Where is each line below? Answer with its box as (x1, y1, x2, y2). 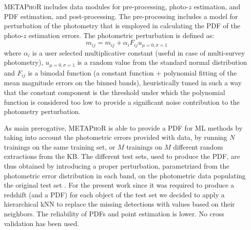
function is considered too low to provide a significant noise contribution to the (4, 96, 240, 107)
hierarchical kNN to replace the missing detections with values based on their (4, 199, 235, 209)
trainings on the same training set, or (4, 141, 116, 152)
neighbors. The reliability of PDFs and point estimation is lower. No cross (4, 209, 224, 219)
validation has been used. (4, 218, 79, 228)
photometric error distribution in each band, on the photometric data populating (4, 170, 246, 180)
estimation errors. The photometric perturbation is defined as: (28, 30, 214, 40)
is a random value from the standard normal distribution (77, 57, 247, 67)
